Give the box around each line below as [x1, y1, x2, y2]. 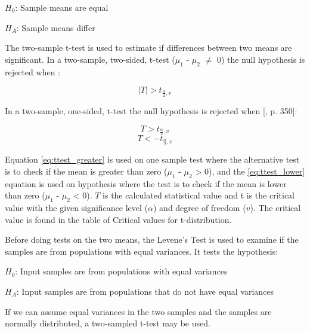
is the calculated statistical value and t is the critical [103, 189, 294, 201]
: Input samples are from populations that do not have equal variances [16, 285, 274, 297]
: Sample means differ [16, 21, 95, 33]
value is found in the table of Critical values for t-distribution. [5, 213, 232, 225]
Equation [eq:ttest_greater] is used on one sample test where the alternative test [5, 153, 300, 166]
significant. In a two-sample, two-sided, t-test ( [5, 53, 175, 65]
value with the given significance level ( [5, 201, 148, 214]
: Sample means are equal [15, 1, 108, 13]
